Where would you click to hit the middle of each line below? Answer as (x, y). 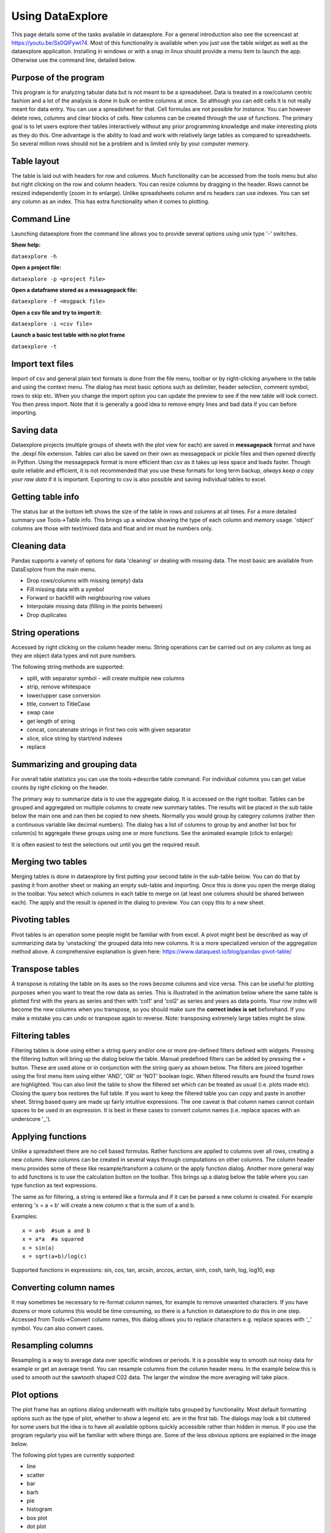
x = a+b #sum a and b (56, 1230)
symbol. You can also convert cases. (58, 1328)
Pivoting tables (41, 920)
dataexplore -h (34, 256)
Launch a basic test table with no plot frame (68, 335)
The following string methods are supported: (68, 667)
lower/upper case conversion (63, 695)
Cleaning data (39, 546)
